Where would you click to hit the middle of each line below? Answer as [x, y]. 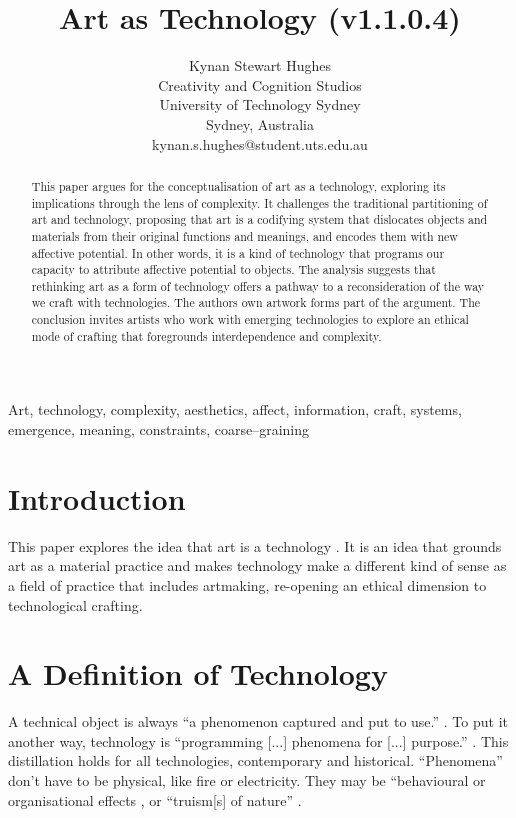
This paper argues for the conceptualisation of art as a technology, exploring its [238, 185]
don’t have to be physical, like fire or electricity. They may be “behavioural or [247, 780]
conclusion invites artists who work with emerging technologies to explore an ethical [250, 319]
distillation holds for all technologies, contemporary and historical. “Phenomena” [255, 760]
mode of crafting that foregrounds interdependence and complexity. [206, 335]
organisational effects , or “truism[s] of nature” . [155, 799]
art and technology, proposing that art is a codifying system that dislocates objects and [259, 219]
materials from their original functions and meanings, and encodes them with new [244, 235]
